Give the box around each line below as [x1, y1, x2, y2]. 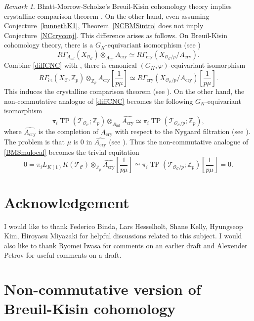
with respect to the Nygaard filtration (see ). [115, 126, 251, 137]
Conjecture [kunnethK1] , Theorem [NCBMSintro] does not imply [4, 20, 204, 31]
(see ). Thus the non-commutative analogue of [109, 137, 249, 147]
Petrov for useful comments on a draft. [4, 250, 122, 260]
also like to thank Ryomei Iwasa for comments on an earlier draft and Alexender [4, 240, 248, 250]
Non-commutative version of [4, 279, 201, 299]
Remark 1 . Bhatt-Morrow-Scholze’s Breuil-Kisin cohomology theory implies [4, 1, 232, 11]
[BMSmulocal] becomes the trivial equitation [4, 146, 139, 157]
